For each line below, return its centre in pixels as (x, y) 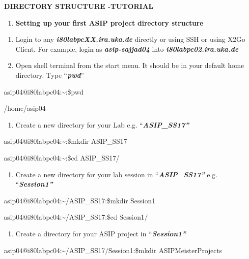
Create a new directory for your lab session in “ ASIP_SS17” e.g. (116, 174)
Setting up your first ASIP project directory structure (109, 22)
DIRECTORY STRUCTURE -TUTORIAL (79, 6)
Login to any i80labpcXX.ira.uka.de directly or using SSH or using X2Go (130, 39)
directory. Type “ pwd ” (50, 75)
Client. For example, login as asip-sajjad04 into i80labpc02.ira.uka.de (127, 49)
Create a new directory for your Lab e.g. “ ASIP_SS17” (102, 124)
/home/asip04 (25, 108)
